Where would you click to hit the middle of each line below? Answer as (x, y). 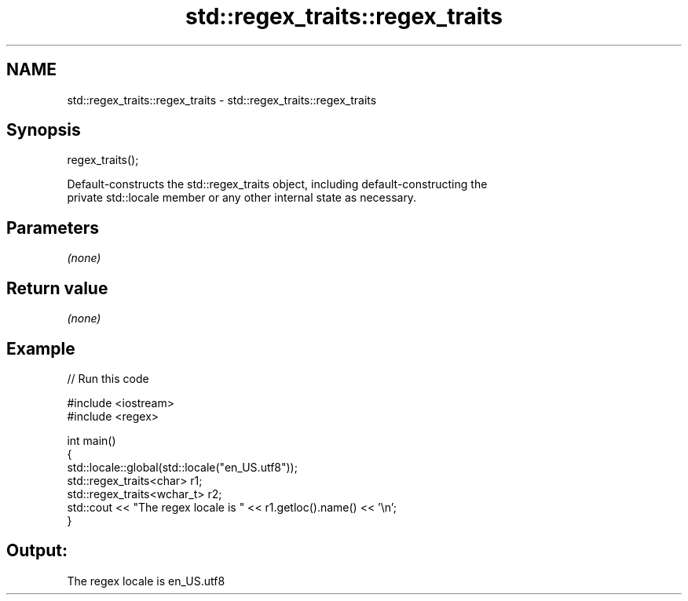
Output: (37, 551)
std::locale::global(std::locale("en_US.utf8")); (182, 467)
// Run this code (108, 378)
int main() (91, 440)
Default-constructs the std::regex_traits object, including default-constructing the (277, 184)
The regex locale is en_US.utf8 (146, 581)
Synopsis (44, 130)
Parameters (53, 228)
